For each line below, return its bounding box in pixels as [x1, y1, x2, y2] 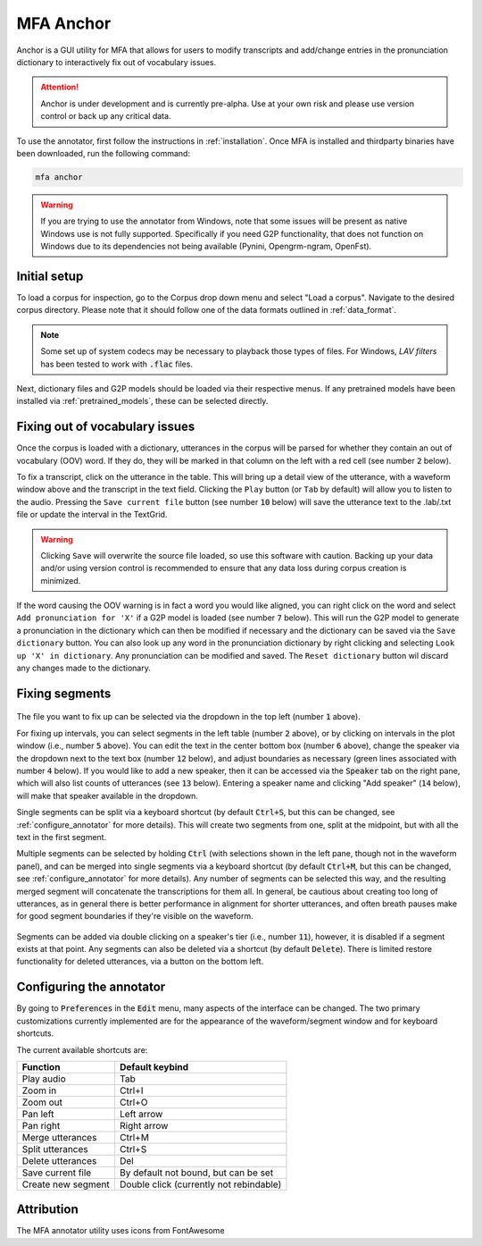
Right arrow [119, 1119, 169, 1132]
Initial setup [16, 268, 84, 283]
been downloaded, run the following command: [16, 147, 191, 158]
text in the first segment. [16, 831, 107, 842]
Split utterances [21, 1142, 88, 1155]
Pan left [21, 1107, 54, 1120]
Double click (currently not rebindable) [119, 1178, 282, 1191]
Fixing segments [16, 686, 112, 701]
